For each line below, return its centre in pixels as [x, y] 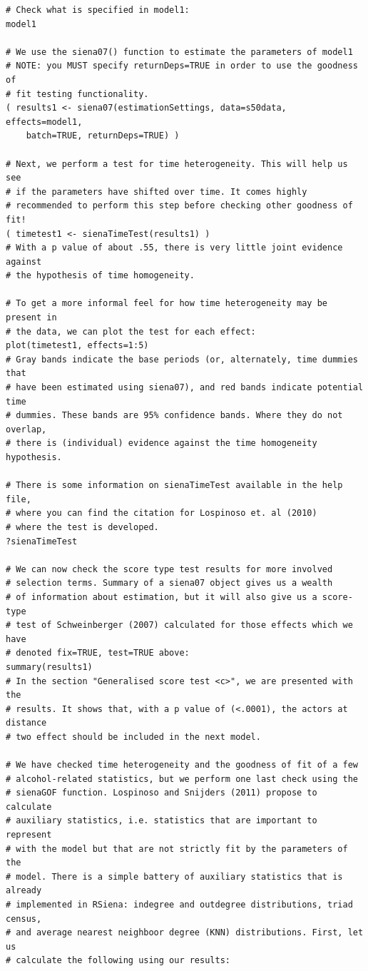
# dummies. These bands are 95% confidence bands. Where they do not [174, 416]
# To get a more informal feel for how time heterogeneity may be [167, 304]
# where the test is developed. [82, 527]
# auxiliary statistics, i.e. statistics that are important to [162, 821]
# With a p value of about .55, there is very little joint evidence [174, 248]
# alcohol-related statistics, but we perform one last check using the [182, 779]
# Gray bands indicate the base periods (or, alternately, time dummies [182, 359]
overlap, [26, 429]
